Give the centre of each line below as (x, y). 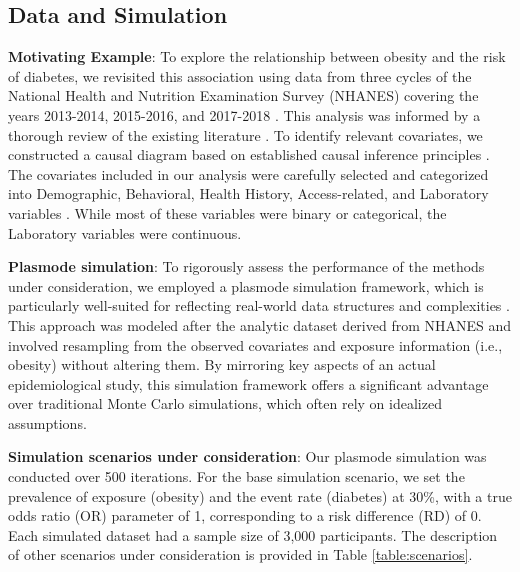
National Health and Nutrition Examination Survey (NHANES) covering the (243, 95)
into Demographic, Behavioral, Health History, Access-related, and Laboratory (248, 193)
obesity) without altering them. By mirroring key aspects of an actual (222, 364)
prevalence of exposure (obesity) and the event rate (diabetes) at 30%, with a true (260, 495)
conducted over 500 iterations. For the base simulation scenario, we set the (236, 476)
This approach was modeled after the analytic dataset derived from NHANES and (260, 324)
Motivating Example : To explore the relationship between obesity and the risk (257, 56)
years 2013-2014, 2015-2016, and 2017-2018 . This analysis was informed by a (244, 114)
